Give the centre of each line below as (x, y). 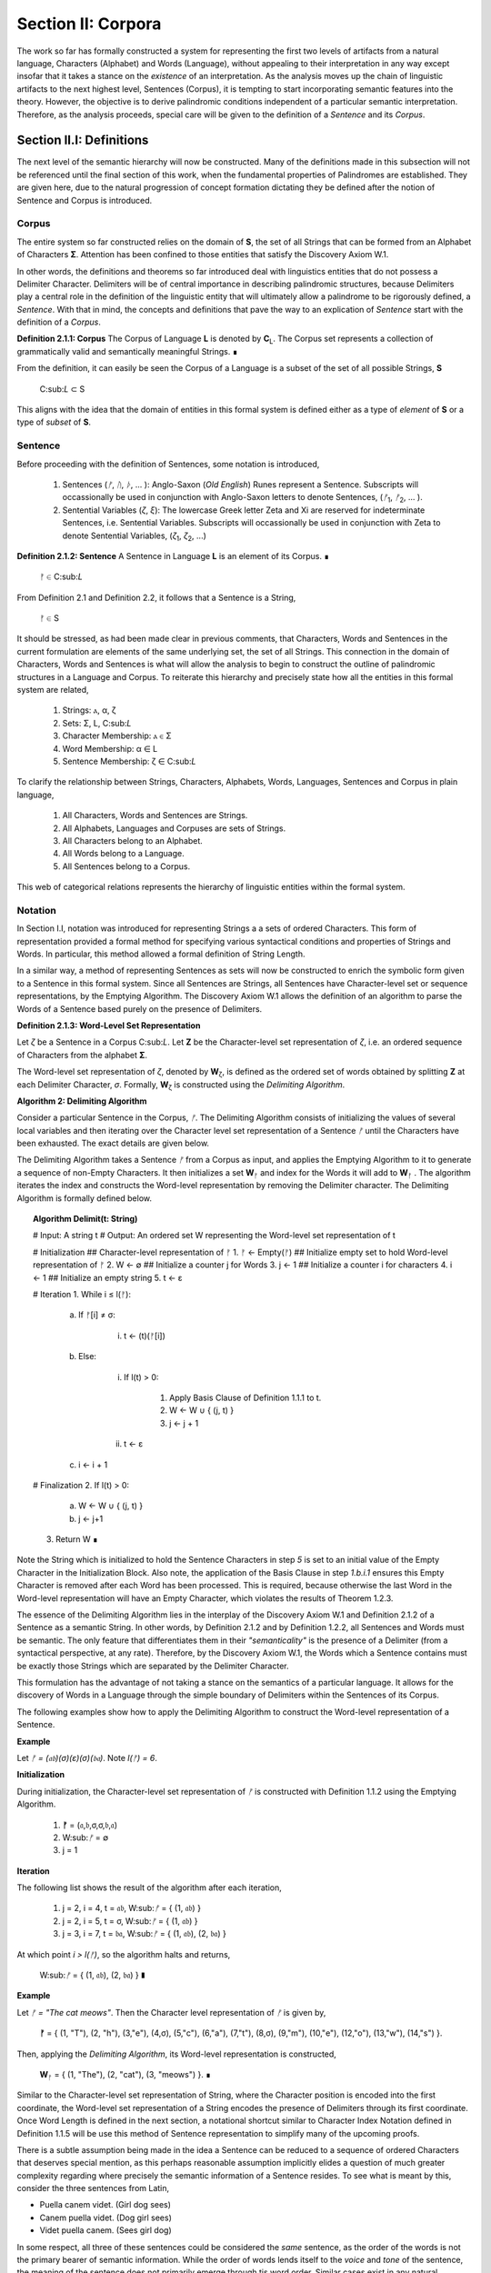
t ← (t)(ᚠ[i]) (145, 1336)
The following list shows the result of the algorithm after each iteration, (149, 1887)
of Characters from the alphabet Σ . (82, 1055)
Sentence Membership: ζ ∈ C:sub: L (129, 761)
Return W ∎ (77, 1539)
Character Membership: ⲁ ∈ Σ (117, 736)
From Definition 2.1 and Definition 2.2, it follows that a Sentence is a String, (156, 597)
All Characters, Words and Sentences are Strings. (155, 816)
